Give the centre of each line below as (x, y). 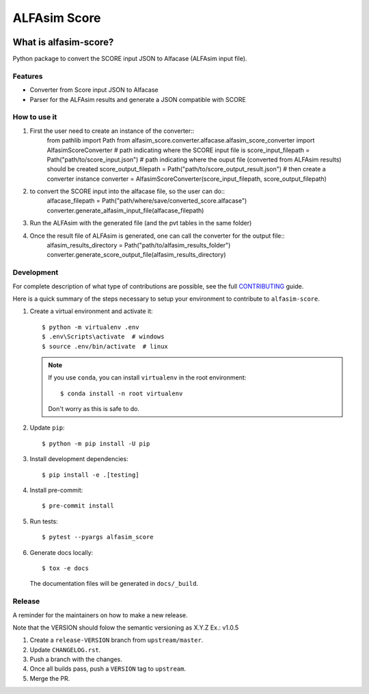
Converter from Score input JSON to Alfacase (94, 90)
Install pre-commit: (56, 491)
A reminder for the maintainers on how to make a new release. (100, 615)
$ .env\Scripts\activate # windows (103, 337)
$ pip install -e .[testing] (91, 475)
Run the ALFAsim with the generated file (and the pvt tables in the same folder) (141, 223)
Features (28, 76)
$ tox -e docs (65, 568)
